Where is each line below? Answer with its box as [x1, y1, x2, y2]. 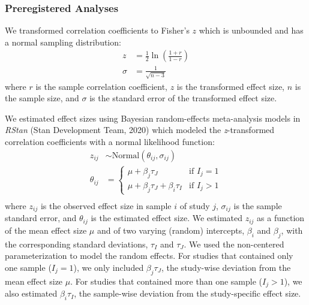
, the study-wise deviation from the [161, 261, 291, 273]
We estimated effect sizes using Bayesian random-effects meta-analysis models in [5, 111, 301, 124]
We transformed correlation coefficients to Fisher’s [5, 24, 190, 37]
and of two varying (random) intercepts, [97, 224, 245, 236]
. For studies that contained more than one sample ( [70, 274, 262, 287]
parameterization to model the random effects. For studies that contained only [5, 249, 293, 262]
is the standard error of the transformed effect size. [89, 92, 277, 104]
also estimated [5, 287, 58, 300]
